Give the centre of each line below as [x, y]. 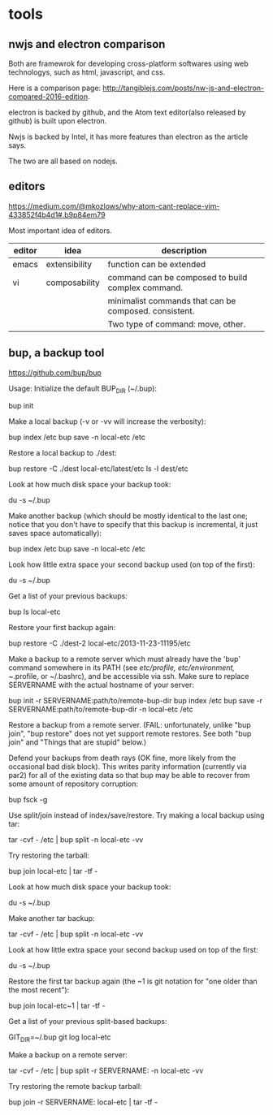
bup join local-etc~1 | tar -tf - [57, 1006]
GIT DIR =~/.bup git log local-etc [60, 1038]
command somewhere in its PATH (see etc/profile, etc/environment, [122, 668]
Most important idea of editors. [60, 230]
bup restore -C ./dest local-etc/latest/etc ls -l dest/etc [98, 469]
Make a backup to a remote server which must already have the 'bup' [125, 659]
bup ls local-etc [35, 612]
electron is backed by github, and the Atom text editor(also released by [127, 112]
